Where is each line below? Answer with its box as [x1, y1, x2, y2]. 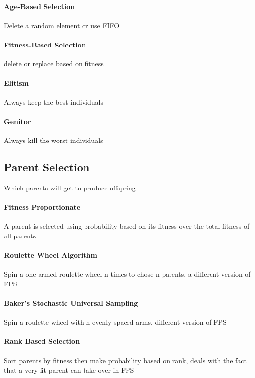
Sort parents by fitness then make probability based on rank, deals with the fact [4, 355, 247, 365]
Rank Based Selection [4, 336, 80, 346]
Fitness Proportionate [4, 201, 81, 212]
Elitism [4, 78, 29, 88]
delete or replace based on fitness [4, 58, 104, 69]
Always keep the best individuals [4, 96, 103, 107]
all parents [4, 230, 36, 240]
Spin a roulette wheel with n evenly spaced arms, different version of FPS [4, 317, 227, 327]
